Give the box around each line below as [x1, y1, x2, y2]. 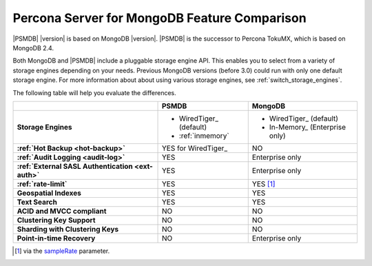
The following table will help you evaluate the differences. [12, 88, 176, 96]
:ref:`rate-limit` [17, 179, 68, 189]
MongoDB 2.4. [12, 43, 54, 52]
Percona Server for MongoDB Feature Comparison [12, 10, 307, 25]
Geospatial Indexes [17, 188, 82, 198]
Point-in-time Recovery [17, 233, 96, 243]
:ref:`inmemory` [178, 131, 230, 141]
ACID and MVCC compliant [17, 206, 107, 216]
